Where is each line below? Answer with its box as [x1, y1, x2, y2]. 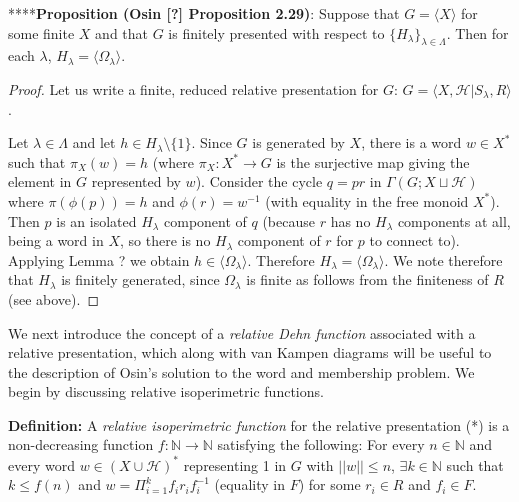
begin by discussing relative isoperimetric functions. [8, 381, 324, 402]
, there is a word [361, 132, 462, 153]
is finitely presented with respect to [168, 22, 385, 43]
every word [8, 454, 75, 475]
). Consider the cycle [195, 171, 323, 192]
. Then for [446, 22, 509, 43]
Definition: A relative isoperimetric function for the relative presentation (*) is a [8, 414, 510, 435]
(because [262, 210, 315, 231]
